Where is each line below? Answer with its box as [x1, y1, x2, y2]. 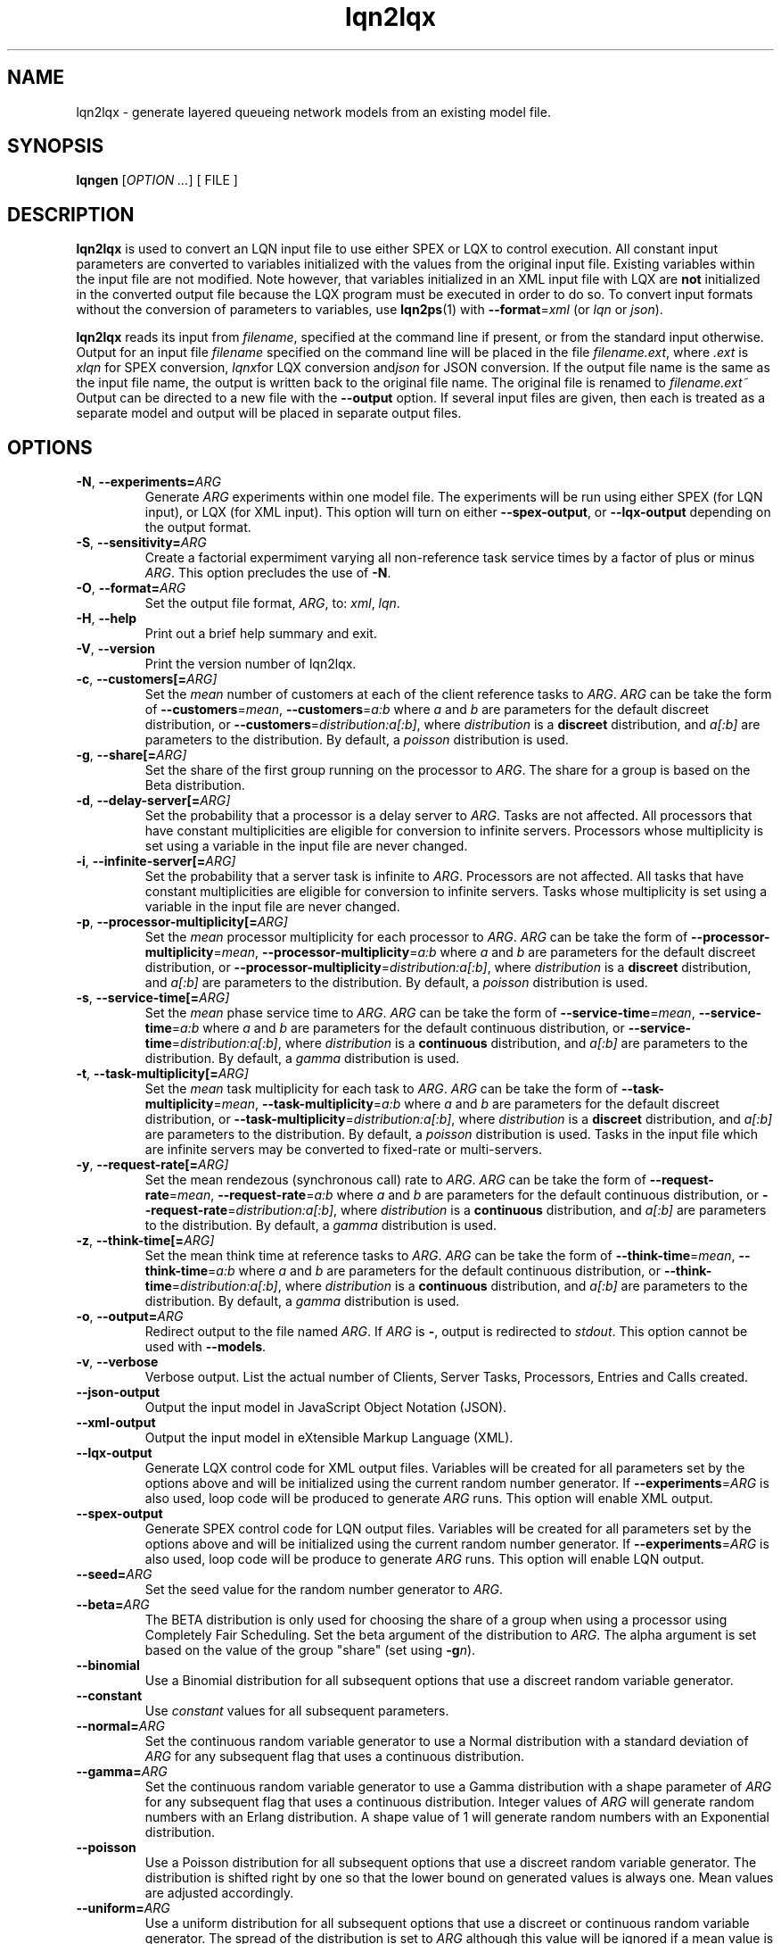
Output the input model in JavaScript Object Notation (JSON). [144, 1400, 507, 1416]
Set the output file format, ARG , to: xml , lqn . [144, 595, 400, 611]
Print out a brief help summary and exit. [144, 626, 377, 642]
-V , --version [76, 641, 155, 657]
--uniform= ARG [76, 1900, 170, 1916]
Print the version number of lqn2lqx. [144, 656, 357, 672]
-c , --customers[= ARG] [76, 671, 218, 687]
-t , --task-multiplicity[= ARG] [76, 1066, 249, 1082]
